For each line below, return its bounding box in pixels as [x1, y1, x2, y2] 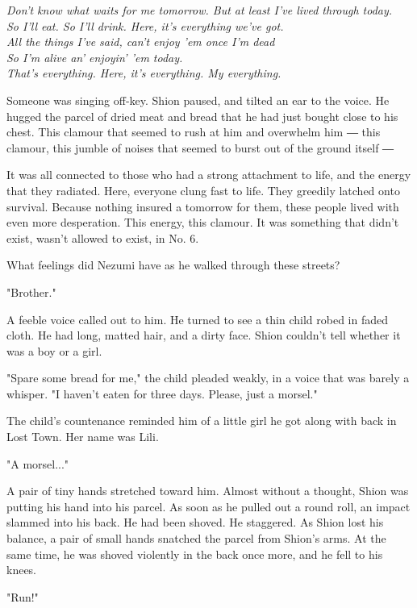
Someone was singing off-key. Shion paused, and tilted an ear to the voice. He [6, 91, 390, 108]
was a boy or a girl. [6, 342, 102, 359]
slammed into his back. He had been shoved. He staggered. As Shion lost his [6, 514, 384, 531]
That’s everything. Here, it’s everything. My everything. [6, 65, 281, 81]
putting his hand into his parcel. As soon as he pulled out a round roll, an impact [6, 498, 411, 514]
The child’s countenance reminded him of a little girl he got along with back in [6, 412, 397, 429]
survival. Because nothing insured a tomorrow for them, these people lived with [6, 198, 399, 214]
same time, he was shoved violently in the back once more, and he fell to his [6, 545, 383, 562]
